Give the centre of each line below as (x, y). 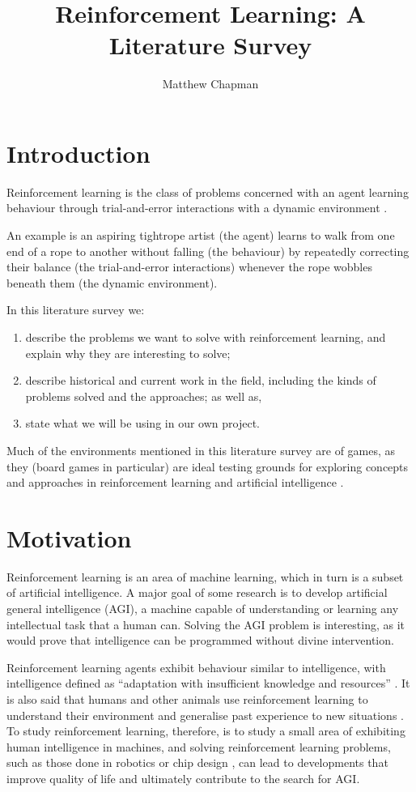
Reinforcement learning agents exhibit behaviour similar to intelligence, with (196, 667)
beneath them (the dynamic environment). (112, 282)
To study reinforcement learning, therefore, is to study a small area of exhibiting (206, 731)
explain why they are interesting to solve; (128, 353)
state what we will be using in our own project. (142, 423)
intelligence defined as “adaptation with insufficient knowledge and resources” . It (208, 683)
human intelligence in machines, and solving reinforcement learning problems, (199, 746)
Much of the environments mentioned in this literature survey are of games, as (201, 450)
